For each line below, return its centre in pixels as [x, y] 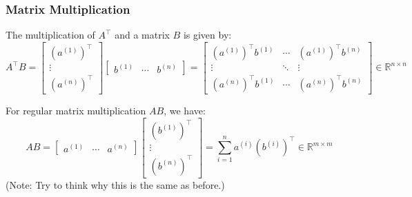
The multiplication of [50, 35]
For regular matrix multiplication [76, 110]
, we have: [185, 110]
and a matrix [142, 35]
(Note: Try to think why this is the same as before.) [115, 184]
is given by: [207, 35]
